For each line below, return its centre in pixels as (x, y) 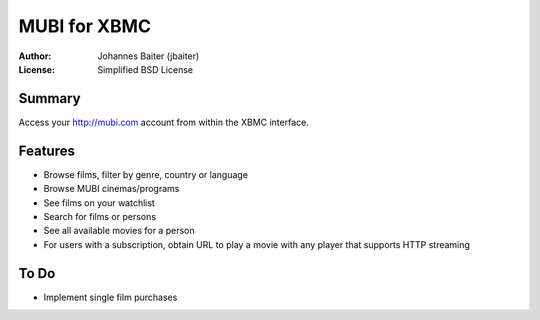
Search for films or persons (100, 216)
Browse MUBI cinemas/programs (111, 189)
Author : (35, 56)
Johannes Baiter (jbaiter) (148, 56)
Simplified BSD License (145, 69)
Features (46, 150)
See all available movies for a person (119, 231)
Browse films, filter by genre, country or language (146, 174)
